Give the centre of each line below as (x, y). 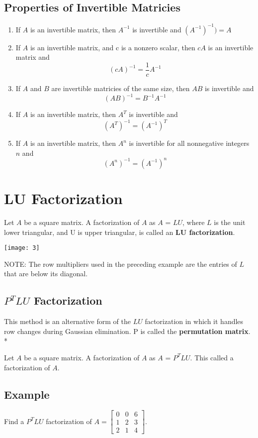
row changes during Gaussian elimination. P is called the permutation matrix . (127, 331)
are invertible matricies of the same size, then (121, 88)
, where (194, 222)
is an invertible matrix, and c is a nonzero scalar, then (113, 47)
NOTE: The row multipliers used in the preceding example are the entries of (121, 264)
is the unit (230, 222)
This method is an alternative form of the (67, 321)
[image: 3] (22, 248)
